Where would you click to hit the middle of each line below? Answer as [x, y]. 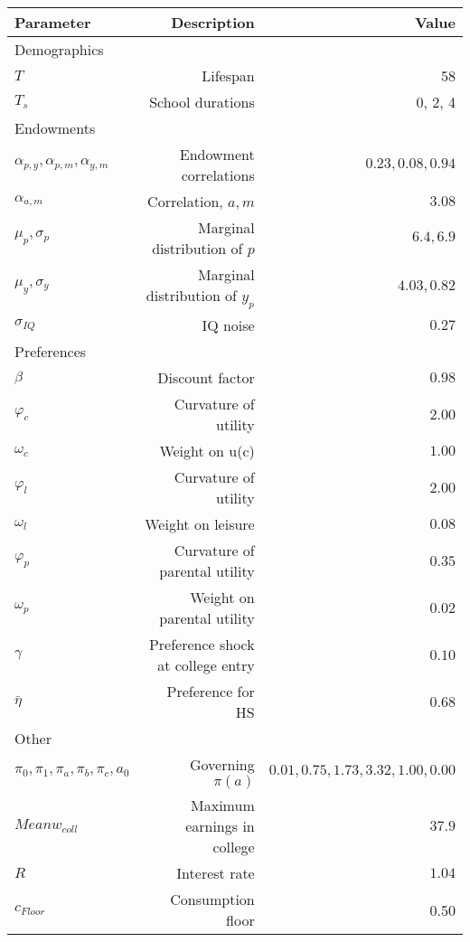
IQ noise [228, 325]
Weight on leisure [200, 524]
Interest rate [216, 873]
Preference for [211, 692]
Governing [222, 765]
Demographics [59, 49]
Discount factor [206, 378]
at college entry [206, 665]
